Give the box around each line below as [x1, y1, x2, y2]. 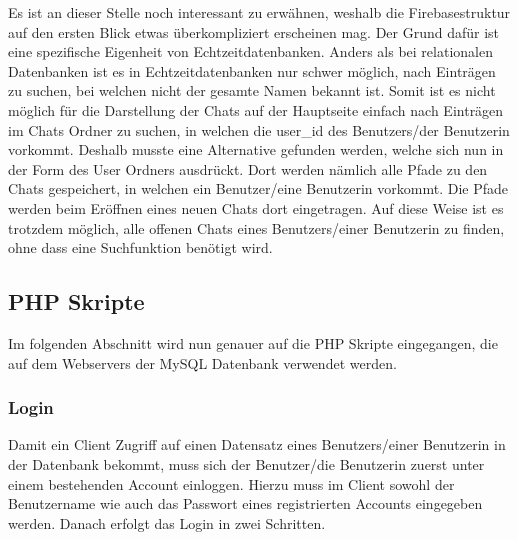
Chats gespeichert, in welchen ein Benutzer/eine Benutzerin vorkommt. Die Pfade [8, 178, 508, 199]
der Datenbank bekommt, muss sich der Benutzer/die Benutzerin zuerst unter [8, 453, 485, 474]
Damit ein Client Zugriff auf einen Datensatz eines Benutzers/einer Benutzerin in [8, 434, 506, 455]
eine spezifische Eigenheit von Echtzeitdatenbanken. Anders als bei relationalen [8, 41, 493, 62]
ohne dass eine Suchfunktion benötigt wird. [8, 237, 273, 258]
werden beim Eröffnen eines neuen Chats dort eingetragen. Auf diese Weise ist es [8, 197, 504, 218]
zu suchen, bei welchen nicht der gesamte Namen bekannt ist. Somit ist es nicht [8, 80, 496, 101]
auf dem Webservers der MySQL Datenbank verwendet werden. [8, 352, 397, 373]
